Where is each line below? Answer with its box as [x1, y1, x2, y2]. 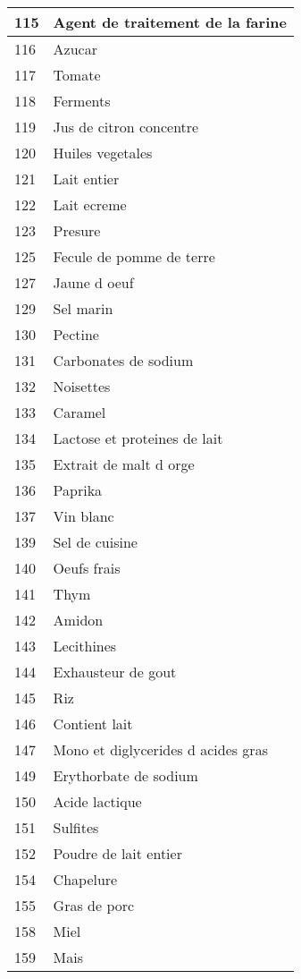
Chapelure [53, 869, 118, 890]
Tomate [53, 64, 101, 85]
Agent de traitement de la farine [53, 12, 287, 32]
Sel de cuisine [53, 532, 138, 552]
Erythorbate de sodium [53, 765, 198, 786]
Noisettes [53, 376, 111, 396]
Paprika [53, 480, 103, 500]
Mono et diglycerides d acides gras [53, 739, 268, 760]
